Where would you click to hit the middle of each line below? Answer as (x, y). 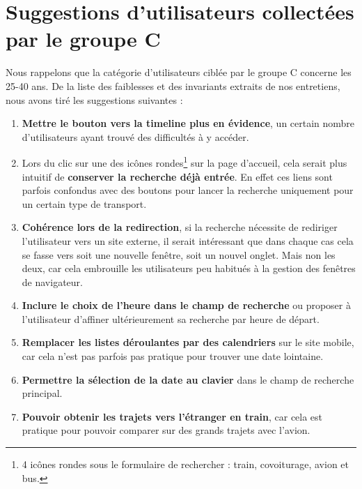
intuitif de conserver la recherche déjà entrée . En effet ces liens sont (177, 176)
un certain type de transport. (84, 203)
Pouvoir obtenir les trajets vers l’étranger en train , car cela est (172, 416)
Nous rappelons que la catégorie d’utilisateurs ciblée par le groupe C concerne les (179, 72)
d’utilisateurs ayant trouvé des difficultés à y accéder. (135, 136)
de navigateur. (52, 281)
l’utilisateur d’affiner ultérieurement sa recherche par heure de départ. (171, 318)
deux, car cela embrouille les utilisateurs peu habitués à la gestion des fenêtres (189, 268)
